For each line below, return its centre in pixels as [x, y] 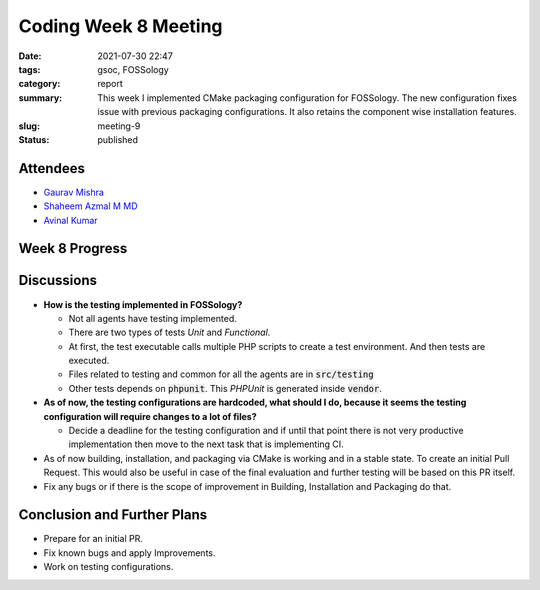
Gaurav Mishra [74, 192]
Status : [34, 139]
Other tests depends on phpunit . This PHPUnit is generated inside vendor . [225, 388]
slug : [29, 126]
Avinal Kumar [71, 220]
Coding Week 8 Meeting [121, 26]
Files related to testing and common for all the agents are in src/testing [221, 374]
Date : [30, 56]
